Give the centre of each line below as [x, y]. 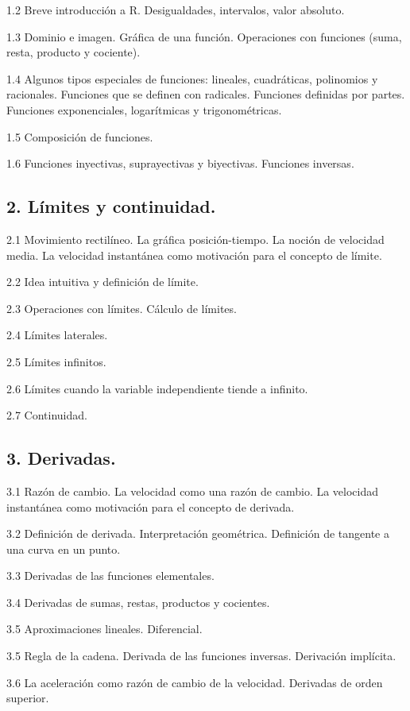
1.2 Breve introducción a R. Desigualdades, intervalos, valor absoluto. [176, 10]
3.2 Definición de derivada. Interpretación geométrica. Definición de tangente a [198, 533]
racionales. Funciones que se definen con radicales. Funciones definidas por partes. [206, 94]
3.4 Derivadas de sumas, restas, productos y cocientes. [138, 602]
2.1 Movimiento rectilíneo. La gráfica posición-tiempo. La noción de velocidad [195, 239]
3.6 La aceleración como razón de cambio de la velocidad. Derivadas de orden [195, 682]
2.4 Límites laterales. [57, 335]
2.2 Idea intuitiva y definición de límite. [102, 282]
